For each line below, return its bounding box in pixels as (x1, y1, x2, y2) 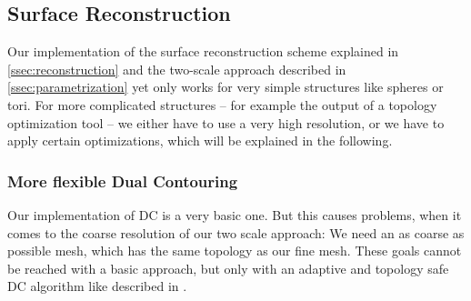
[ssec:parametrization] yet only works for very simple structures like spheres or (7, 77, 444, 96)
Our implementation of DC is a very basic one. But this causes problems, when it (7, 205, 462, 224)
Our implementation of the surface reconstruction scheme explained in (7, 42, 399, 61)
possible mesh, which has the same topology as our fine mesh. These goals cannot (7, 241, 462, 260)
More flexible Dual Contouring (7, 169, 238, 192)
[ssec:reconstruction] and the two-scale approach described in (7, 59, 346, 78)
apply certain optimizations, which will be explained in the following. (7, 131, 393, 150)
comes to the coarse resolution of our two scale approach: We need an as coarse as (7, 223, 465, 242)
